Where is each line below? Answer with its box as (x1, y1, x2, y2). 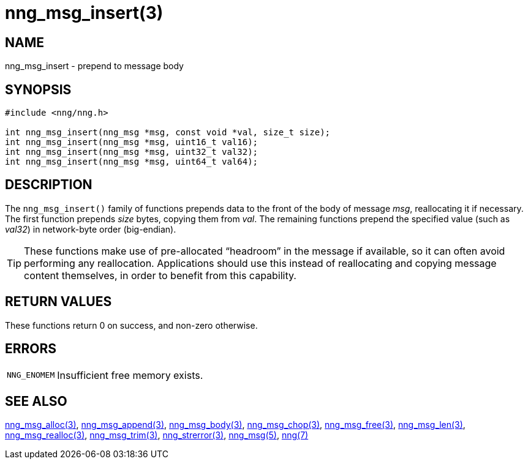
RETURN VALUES (5, 294, 112, 310)
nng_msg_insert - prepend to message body (5, 61, 184, 72)
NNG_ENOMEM (7, 370, 55, 380)
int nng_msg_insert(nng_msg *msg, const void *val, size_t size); (5, 127, 331, 138)
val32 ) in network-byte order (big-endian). (5, 223, 176, 234)
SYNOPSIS (5, 81, 72, 97)
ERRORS (5, 341, 57, 357)
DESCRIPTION (5, 177, 92, 193)
